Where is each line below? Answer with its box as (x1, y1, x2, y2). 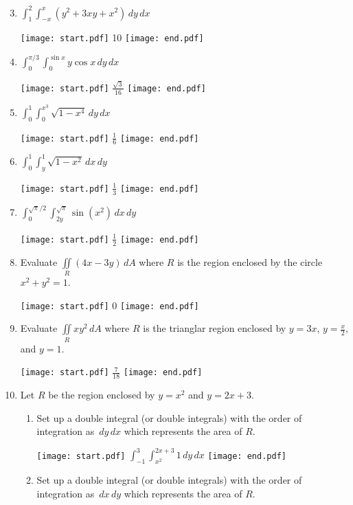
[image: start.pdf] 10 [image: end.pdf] (20, 30, 204, 45)
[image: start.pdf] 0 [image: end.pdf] (20, 298, 199, 312)
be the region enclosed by (48, 388, 155, 402)
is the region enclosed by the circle (177, 254, 323, 269)
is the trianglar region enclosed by (143, 321, 286, 335)
